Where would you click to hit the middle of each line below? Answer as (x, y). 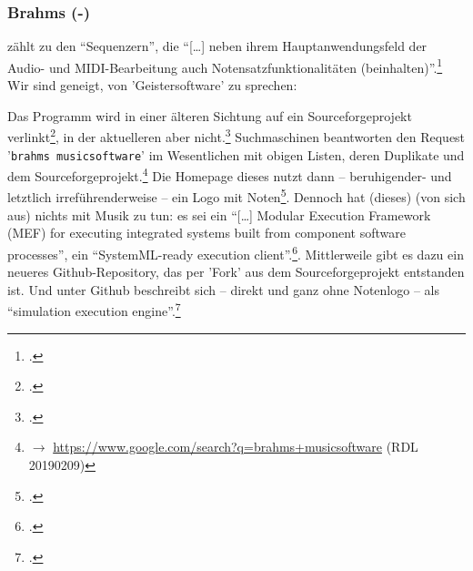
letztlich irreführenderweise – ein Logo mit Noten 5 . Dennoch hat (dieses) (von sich (236, 196)
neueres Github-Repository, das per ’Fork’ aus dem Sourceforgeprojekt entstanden (236, 272)
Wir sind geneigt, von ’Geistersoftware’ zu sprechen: (152, 85)
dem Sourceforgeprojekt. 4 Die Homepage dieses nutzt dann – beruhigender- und (230, 174)
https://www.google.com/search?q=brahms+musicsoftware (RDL (236, 447)
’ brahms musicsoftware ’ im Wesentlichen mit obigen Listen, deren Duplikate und (236, 154)
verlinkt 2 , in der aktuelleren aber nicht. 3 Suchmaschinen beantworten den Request (236, 135)
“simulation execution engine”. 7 (94, 309)
